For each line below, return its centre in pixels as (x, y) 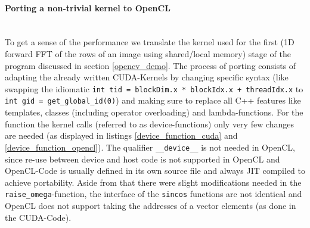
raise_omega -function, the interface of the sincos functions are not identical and (154, 194)
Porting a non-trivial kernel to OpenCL (88, 7)
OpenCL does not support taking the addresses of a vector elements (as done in (151, 205)
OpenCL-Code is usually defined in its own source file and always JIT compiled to (155, 171)
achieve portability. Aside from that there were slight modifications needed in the (153, 182)
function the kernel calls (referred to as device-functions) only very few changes (150, 124)
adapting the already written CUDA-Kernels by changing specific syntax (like (147, 77)
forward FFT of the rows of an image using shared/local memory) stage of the (148, 53)
